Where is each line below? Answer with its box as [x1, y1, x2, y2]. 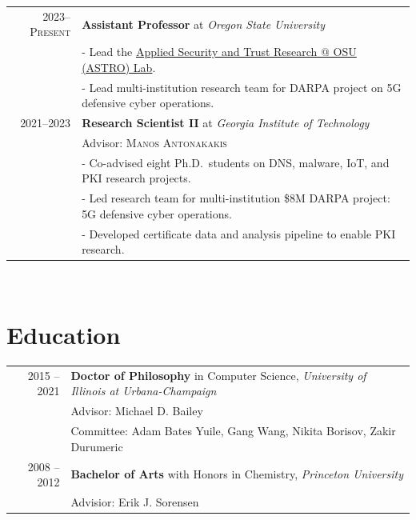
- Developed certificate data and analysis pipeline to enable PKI [82, 225, 396, 242]
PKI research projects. [82, 170, 191, 186]
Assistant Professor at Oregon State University [82, 15, 325, 32]
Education [6, 318, 121, 351]
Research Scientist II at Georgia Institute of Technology [82, 114, 370, 131]
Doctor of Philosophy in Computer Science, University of [70, 366, 366, 383]
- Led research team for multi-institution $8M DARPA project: [82, 190, 390, 206]
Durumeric [70, 438, 123, 454]
